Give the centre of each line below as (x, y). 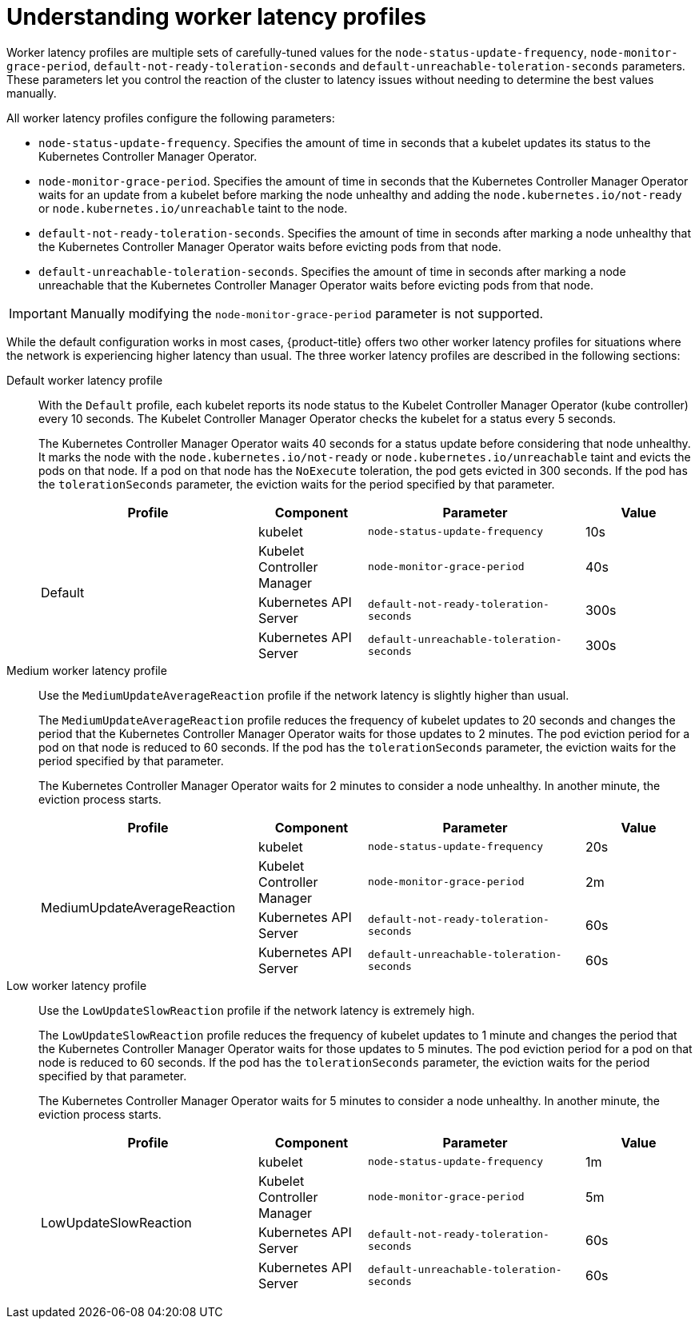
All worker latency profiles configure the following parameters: (171, 118)
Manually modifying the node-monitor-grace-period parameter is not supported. (307, 313)
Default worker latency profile (85, 380)
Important (38, 313)
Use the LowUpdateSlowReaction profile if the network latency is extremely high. (257, 1010)
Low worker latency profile (77, 985)
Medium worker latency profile (87, 670)
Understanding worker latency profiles (217, 17)
